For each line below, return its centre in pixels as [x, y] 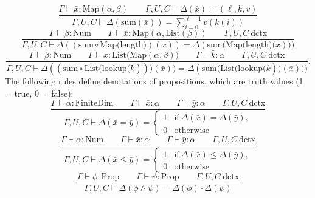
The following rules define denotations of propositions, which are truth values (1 [154, 81]
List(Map [129, 56]
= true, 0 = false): [39, 93]
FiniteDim [94, 103]
